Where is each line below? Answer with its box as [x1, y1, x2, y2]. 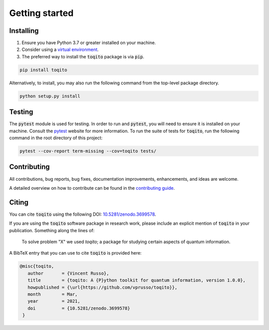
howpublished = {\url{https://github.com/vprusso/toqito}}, [27, 285, 178, 290]
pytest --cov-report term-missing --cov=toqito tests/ [19, 148, 156, 154]
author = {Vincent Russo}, [27, 270, 110, 276]
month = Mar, [27, 291, 78, 297]
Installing [9, 26, 39, 35]
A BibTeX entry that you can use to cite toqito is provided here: [9, 250, 142, 256]
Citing [9, 198, 28, 207]
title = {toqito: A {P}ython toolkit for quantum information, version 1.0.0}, [27, 278, 246, 283]
